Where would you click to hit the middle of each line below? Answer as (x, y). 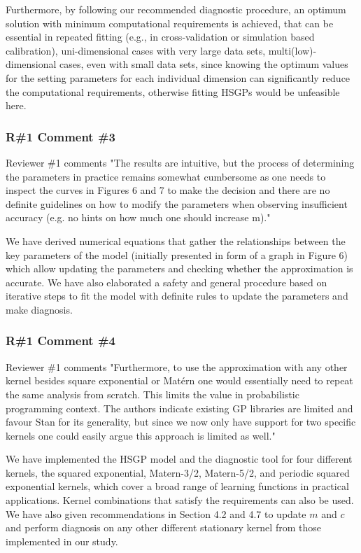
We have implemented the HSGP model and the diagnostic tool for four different (179, 459)
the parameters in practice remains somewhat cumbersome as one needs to (166, 176)
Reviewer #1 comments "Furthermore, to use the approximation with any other (177, 366)
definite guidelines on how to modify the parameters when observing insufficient (177, 203)
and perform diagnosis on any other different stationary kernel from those (163, 527)
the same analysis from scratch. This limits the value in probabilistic (153, 394)
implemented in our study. (62, 541)
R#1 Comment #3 (61, 136)
